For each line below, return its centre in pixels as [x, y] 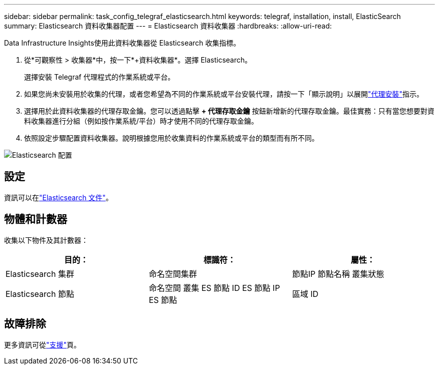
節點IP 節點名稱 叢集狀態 [338, 274]
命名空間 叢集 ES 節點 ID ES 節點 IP [214, 288]
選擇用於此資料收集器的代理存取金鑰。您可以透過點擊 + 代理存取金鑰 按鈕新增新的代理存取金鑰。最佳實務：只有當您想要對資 [229, 111]
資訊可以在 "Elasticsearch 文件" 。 [58, 197]
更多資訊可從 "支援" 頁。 [43, 344]
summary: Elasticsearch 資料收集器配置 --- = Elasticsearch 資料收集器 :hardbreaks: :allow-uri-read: [168, 26]
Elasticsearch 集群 [40, 274]
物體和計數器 [36, 219]
